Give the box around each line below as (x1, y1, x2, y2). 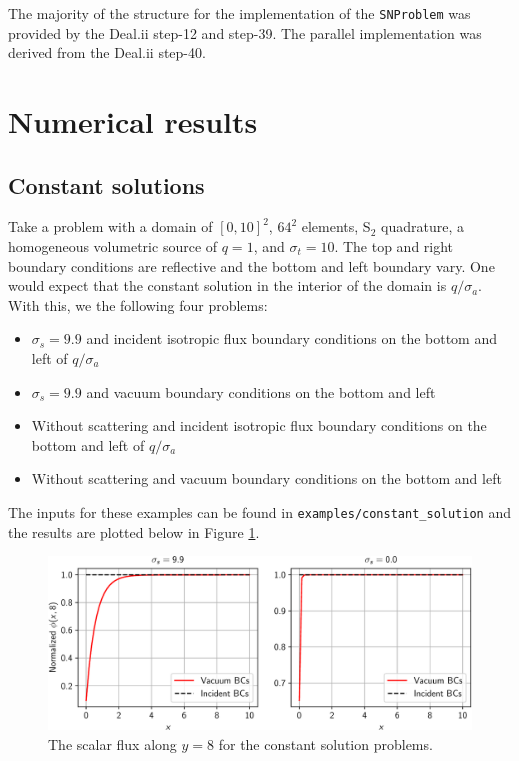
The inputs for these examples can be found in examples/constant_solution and (8, 501, 511, 522)
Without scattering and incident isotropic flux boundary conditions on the (31, 415, 487, 436)
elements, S (301, 216, 371, 237)
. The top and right (334, 236, 454, 257)
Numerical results (8, 101, 258, 142)
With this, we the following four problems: (8, 294, 268, 315)
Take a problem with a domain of (8, 216, 213, 237)
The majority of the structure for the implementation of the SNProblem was (8, 3, 471, 23)
